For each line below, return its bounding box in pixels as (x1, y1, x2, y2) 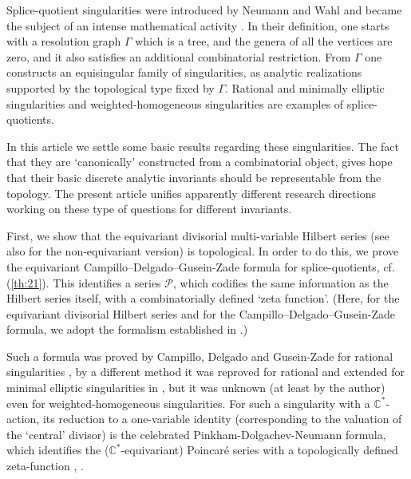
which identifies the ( (6, 441, 109, 458)
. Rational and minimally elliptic (225, 79, 385, 96)
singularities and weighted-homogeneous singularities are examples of (6, 95, 344, 112)
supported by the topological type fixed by (6, 79, 215, 96)
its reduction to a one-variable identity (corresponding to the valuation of (42, 410, 402, 427)
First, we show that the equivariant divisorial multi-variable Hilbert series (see (6, 227, 389, 243)
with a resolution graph (6, 33, 121, 49)
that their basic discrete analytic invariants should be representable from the (6, 168, 381, 185)
